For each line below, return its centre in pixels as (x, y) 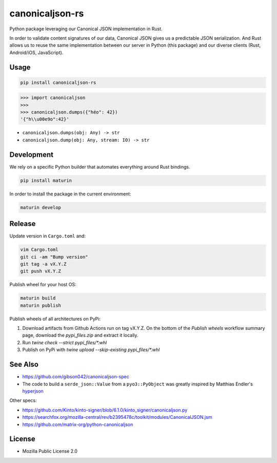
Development (32, 154)
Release (23, 224)
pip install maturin (46, 180)
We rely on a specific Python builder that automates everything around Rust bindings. (100, 166)
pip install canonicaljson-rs (58, 82)
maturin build (38, 298)
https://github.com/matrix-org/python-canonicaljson (78, 424)
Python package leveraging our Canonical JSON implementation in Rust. (86, 29)
